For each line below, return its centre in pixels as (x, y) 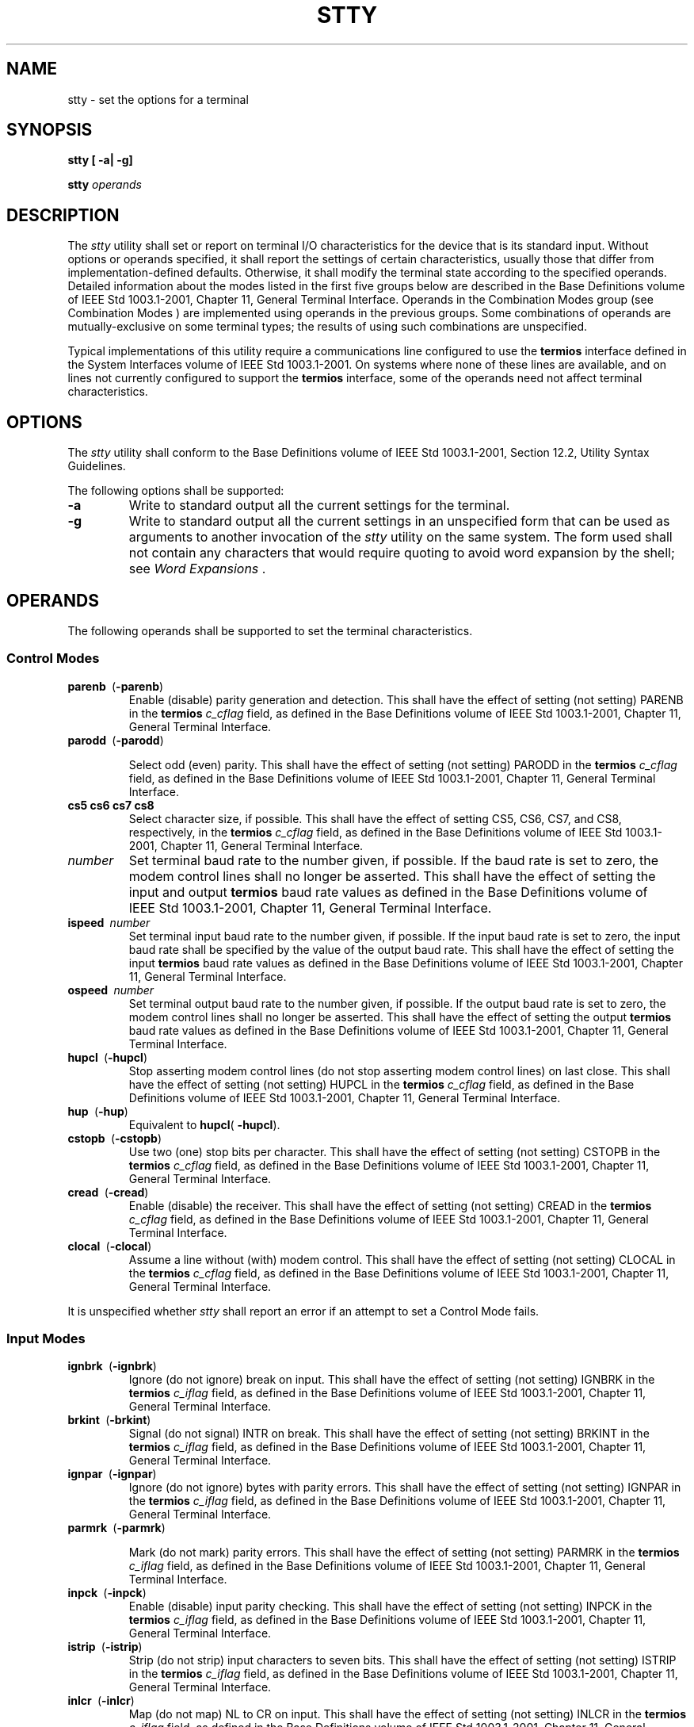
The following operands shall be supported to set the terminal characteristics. (270, 630)
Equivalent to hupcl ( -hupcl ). (204, 1124)
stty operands (105, 185)
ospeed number (111, 990)
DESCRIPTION (63, 215)
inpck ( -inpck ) (107, 1593)
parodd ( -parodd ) (116, 740)
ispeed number (109, 922)
